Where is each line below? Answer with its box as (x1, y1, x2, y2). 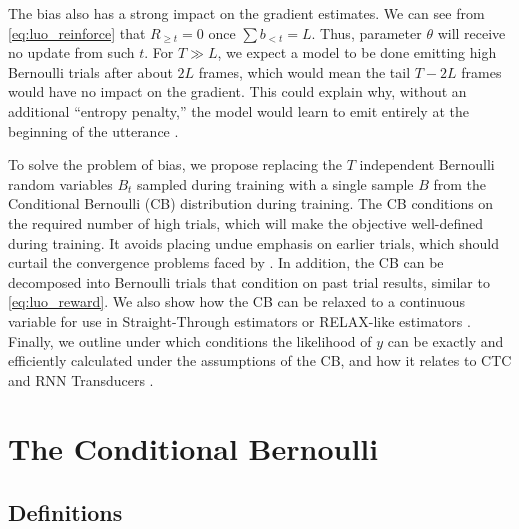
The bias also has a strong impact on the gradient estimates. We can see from (8, 3, 485, 23)
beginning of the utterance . (8, 120, 179, 141)
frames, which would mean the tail (198, 61, 411, 82)
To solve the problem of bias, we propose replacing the (8, 154, 342, 175)
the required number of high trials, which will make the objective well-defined (8, 212, 484, 233)
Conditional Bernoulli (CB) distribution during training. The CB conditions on (8, 193, 494, 214)
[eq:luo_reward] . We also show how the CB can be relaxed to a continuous (8, 291, 466, 312)
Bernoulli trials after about (8, 61, 173, 82)
